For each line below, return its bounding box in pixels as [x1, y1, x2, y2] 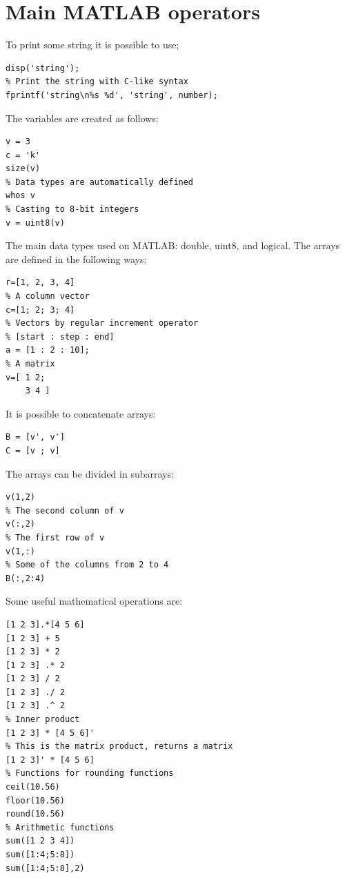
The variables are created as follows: [6, 110, 159, 125]
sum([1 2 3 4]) [6, 836, 75, 846]
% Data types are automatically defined [6, 177, 194, 187]
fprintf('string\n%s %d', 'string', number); [6, 90, 218, 100]
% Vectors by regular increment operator [6, 318, 199, 329]
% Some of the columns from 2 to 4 [6, 560, 169, 570]
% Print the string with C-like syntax [6, 77, 188, 87]
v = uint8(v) [6, 217, 65, 228]
